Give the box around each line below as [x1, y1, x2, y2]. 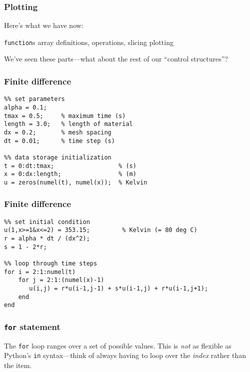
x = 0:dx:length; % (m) [4, 170, 136, 178]
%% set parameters [4, 95, 65, 103]
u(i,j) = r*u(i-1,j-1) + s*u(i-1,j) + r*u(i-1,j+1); [29, 284, 208, 292]
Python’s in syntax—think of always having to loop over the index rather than [4, 350, 246, 360]
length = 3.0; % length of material [4, 120, 133, 128]
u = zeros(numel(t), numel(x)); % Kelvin [4, 178, 147, 186]
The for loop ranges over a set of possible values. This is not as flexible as [4, 340, 231, 350]
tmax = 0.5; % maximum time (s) [4, 112, 126, 119]
